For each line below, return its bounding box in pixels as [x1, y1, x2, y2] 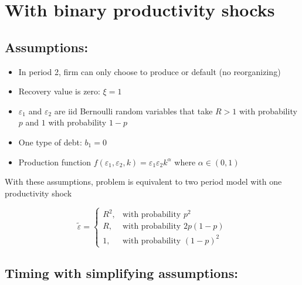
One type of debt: [18, 135, 82, 148]
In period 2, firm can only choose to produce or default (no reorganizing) [18, 65, 281, 77]
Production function [18, 155, 91, 168]
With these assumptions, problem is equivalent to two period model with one [5, 175, 282, 188]
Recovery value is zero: [18, 85, 100, 97]
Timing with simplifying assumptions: [5, 264, 238, 282]
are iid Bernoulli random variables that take [54, 104, 213, 117]
